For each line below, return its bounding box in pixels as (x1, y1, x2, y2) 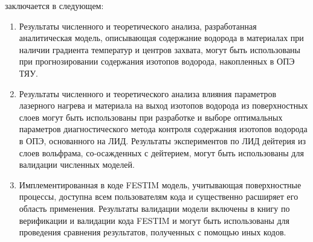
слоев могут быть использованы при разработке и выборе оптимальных (19, 110, 283, 123)
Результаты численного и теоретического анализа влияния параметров (19, 87, 277, 100)
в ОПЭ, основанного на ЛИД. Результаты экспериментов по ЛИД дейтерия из (19, 134, 306, 147)
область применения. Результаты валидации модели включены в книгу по (19, 202, 290, 214)
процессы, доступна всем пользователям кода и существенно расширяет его (19, 190, 298, 203)
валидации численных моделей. (19, 158, 135, 171)
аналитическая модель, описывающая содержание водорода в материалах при (19, 31, 304, 44)
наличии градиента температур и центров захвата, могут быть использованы (19, 43, 301, 56)
